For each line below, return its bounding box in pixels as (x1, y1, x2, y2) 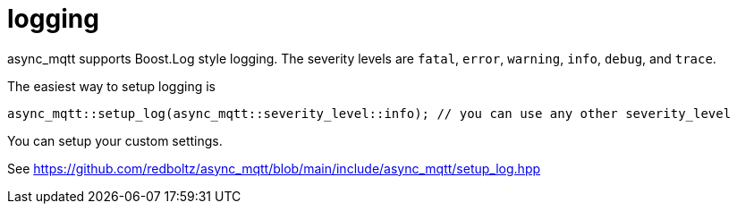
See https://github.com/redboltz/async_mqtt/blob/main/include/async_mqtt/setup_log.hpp (7, 160, 541, 176)
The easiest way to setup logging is (7, 78, 216, 94)
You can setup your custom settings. (7, 132, 223, 148)
